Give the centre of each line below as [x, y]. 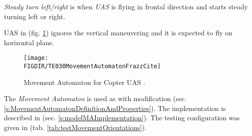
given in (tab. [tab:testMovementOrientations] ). [75, 127]
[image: [36, 58]
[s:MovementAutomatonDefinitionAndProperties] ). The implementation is [115, 108]
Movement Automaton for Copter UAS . [84, 82]
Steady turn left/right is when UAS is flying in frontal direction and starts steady [126, 6]
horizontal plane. [29, 42]
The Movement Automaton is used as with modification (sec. [95, 98]
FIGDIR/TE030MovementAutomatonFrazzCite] [92, 67]
